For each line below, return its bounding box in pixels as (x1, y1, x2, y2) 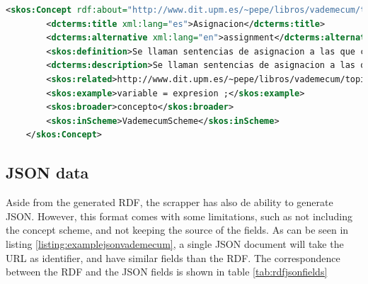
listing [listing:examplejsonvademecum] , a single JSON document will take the (6, 236, 344, 251)
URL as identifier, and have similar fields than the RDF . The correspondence (6, 250, 340, 265)
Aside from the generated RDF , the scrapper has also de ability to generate (6, 195, 333, 210)
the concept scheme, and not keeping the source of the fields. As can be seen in (6, 222, 349, 237)
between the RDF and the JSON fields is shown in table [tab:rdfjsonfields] (6, 264, 328, 279)
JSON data (6, 161, 89, 183)
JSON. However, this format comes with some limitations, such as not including (6, 208, 352, 223)
